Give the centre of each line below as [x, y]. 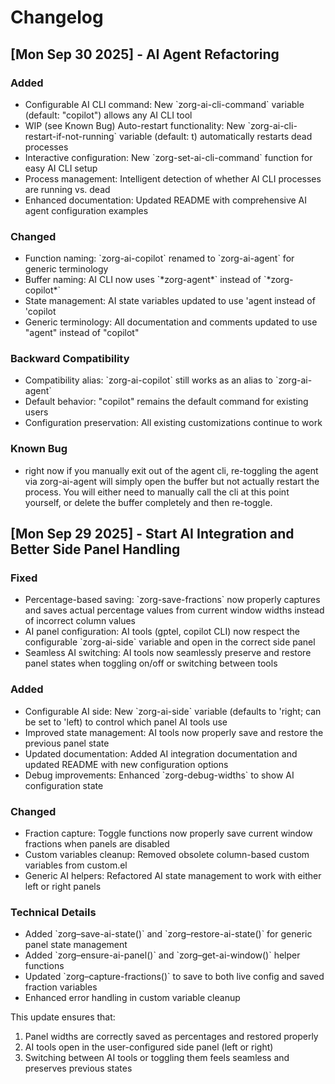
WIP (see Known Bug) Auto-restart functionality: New [135, 125]
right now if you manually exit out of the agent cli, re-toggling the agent [171, 470]
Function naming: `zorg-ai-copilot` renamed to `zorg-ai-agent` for [159, 258]
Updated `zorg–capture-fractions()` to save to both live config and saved [174, 977]
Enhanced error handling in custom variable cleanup [132, 998]
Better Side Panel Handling [95, 549]
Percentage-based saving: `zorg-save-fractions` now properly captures [172, 600]
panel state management [76, 945]
